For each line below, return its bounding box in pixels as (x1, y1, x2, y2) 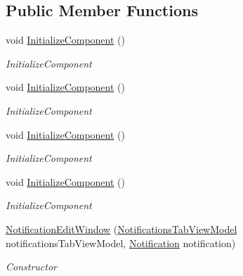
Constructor (6, 259, 57, 274)
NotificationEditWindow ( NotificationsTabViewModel (6, 221, 237, 236)
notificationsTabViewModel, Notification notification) (6, 235, 236, 250)
